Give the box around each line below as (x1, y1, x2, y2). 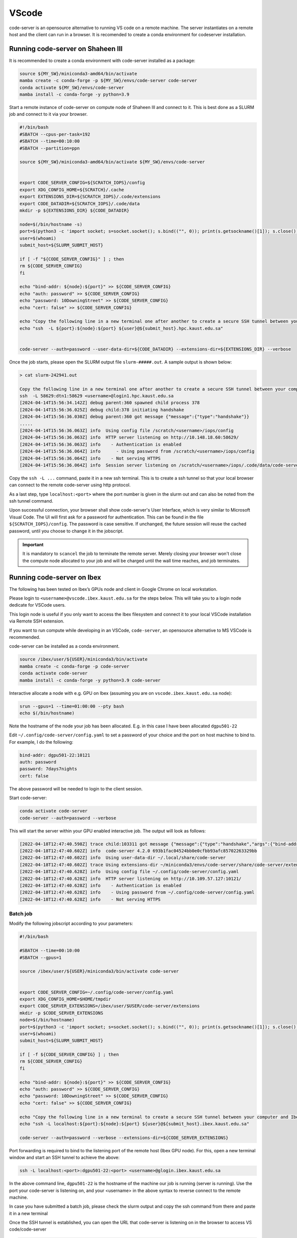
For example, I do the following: (9, 739, 74, 745)
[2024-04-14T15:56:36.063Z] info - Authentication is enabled (19, 441, 182, 447)
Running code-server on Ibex (9, 573, 101, 581)
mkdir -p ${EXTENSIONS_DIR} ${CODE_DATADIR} (19, 208, 130, 213)
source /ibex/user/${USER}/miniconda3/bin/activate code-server (19, 969, 179, 974)
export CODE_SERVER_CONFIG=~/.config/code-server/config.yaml (19, 989, 174, 995)
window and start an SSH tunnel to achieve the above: (9, 1154, 120, 1161)
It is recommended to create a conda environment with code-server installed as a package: (9, 57, 196, 63)
